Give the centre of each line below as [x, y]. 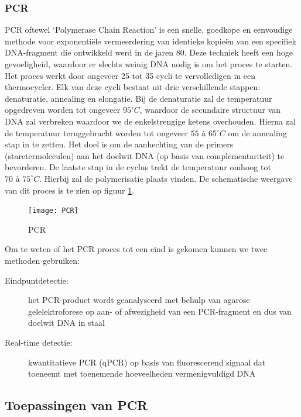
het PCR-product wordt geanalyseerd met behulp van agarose [139, 300]
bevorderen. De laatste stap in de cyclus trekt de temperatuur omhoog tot [138, 167]
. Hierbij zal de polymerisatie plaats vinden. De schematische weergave [166, 178]
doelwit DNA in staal [66, 323]
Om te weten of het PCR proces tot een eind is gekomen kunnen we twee [136, 249]
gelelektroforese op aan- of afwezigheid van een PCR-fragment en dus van [160, 311]
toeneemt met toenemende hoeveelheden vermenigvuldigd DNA [142, 373]
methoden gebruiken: [42, 260]
